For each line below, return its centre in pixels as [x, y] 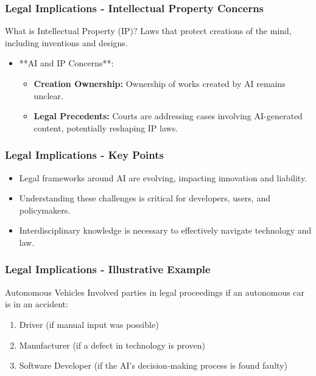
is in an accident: [37, 304]
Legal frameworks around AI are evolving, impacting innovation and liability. [163, 177]
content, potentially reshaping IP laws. [106, 127]
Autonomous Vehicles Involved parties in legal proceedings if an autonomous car [155, 292]
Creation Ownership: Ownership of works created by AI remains [160, 83]
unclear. [48, 95]
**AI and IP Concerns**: [66, 63]
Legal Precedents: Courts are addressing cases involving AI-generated [168, 116]
